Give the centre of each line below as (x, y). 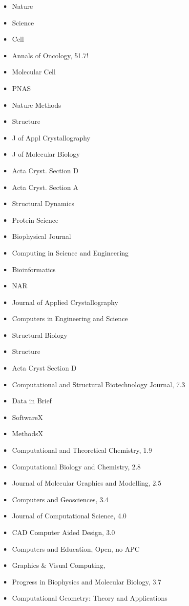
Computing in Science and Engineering (70, 252)
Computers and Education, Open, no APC (76, 548)
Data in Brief (32, 401)
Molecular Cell (34, 72)
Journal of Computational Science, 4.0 (69, 516)
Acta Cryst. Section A (45, 187)
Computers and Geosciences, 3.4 (60, 499)
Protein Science (35, 220)
